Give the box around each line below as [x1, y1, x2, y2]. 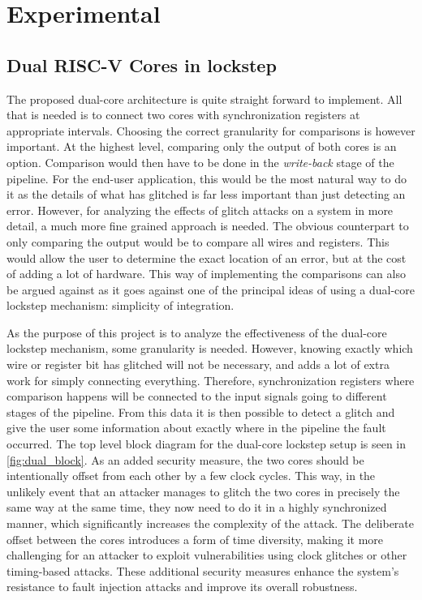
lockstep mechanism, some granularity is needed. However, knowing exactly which [6, 340, 413, 357]
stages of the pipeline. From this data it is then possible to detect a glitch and [6, 403, 395, 420]
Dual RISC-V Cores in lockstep [6, 52, 277, 77]
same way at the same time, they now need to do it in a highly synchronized [6, 499, 387, 516]
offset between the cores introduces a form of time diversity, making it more [6, 530, 384, 547]
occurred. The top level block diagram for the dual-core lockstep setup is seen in [6, 435, 407, 452]
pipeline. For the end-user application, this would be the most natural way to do [6, 169, 407, 186]
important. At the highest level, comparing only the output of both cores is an [6, 138, 397, 155]
